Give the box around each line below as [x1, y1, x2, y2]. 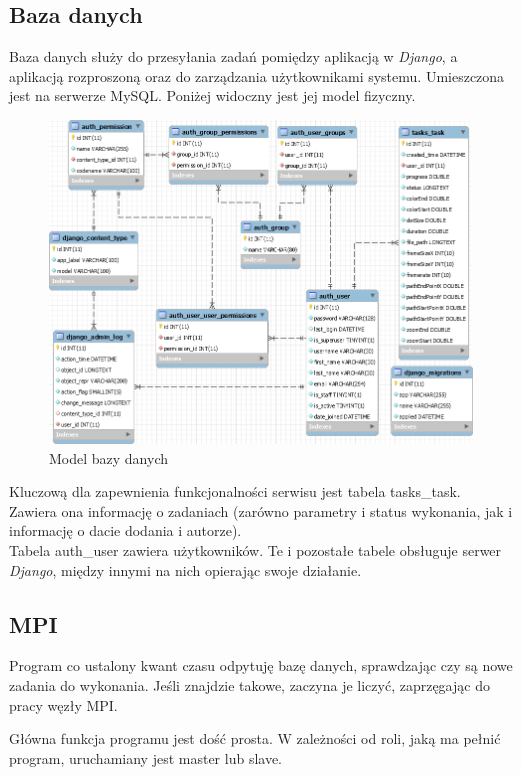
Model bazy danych [49, 447, 169, 468]
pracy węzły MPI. [9, 694, 118, 715]
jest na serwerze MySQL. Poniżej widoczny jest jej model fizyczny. [9, 85, 416, 106]
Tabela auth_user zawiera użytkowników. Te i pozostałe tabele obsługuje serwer [9, 540, 502, 561]
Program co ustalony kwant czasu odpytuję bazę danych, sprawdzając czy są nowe [9, 655, 513, 676]
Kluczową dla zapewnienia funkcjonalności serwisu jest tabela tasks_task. [9, 481, 461, 502]
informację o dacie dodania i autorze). [9, 520, 242, 541]
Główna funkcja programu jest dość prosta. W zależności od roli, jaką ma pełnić [9, 728, 501, 749]
